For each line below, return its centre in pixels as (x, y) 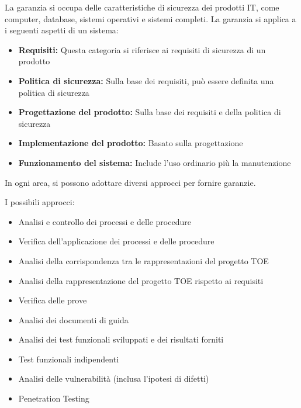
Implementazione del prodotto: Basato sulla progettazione (131, 143)
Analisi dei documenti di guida (73, 319)
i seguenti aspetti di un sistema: (62, 30)
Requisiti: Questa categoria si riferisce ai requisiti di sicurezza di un (142, 49)
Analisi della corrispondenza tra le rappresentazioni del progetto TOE (143, 260)
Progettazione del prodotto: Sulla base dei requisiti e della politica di (150, 112)
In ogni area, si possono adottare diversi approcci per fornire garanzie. (130, 182)
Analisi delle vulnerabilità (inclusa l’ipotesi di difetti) (114, 378)
